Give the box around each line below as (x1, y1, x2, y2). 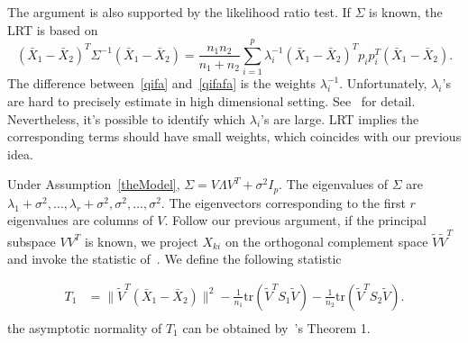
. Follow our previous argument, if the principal (164, 211, 427, 230)
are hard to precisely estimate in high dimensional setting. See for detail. (7, 91, 416, 110)
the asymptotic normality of (7, 318, 162, 337)
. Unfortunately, (339, 74, 427, 93)
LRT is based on (7, 20, 98, 39)
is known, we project (85, 231, 198, 250)
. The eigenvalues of (279, 175, 389, 194)
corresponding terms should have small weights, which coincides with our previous (7, 127, 462, 146)
